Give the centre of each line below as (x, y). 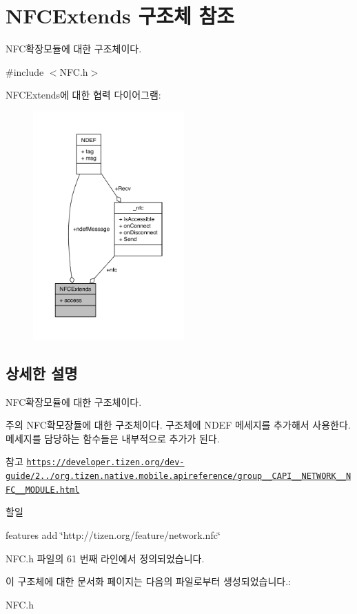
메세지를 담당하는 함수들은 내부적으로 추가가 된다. (113, 438)
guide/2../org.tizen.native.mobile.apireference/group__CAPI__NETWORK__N (178, 477)
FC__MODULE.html (43, 490)
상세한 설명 (42, 372)
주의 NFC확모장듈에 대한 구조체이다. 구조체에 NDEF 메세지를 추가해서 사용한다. (178, 425)
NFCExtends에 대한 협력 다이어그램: (83, 95)
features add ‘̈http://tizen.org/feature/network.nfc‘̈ (113, 534)
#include (25, 71)
